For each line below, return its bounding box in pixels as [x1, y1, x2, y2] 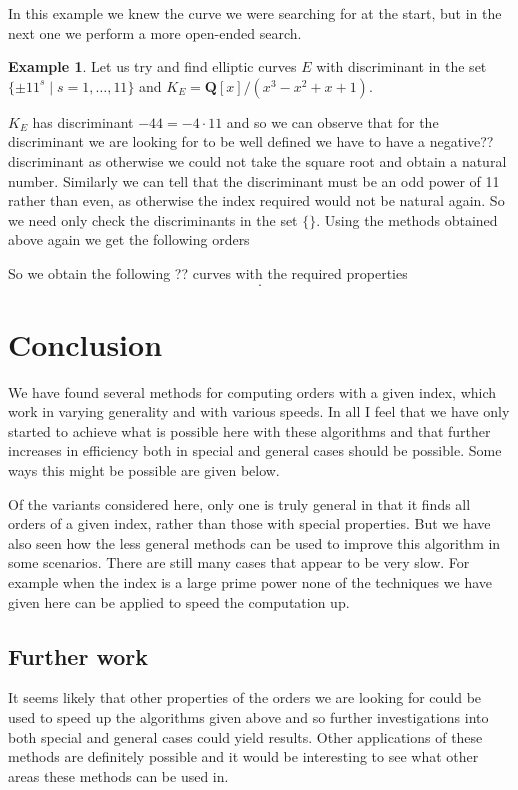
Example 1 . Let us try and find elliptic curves [8, 56, 297, 77]
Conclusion [8, 323, 163, 364]
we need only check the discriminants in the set [8, 209, 298, 230]
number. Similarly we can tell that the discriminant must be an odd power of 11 [8, 170, 500, 191]
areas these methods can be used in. [8, 765, 229, 786]
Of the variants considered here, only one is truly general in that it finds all [8, 493, 471, 514]
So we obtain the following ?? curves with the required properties [8, 262, 408, 283]
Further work [8, 640, 148, 671]
